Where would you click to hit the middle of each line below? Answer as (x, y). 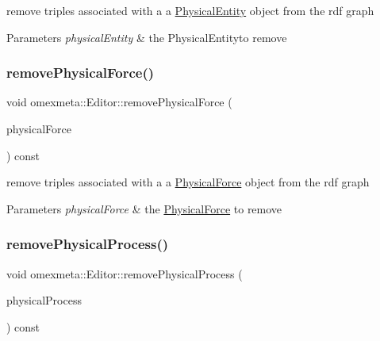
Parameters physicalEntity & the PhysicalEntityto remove (147, 37)
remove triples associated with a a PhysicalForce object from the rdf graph (188, 182)
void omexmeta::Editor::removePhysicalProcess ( (125, 273)
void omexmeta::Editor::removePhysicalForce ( (119, 102)
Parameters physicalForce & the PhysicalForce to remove (144, 208)
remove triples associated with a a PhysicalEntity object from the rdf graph (190, 10)
